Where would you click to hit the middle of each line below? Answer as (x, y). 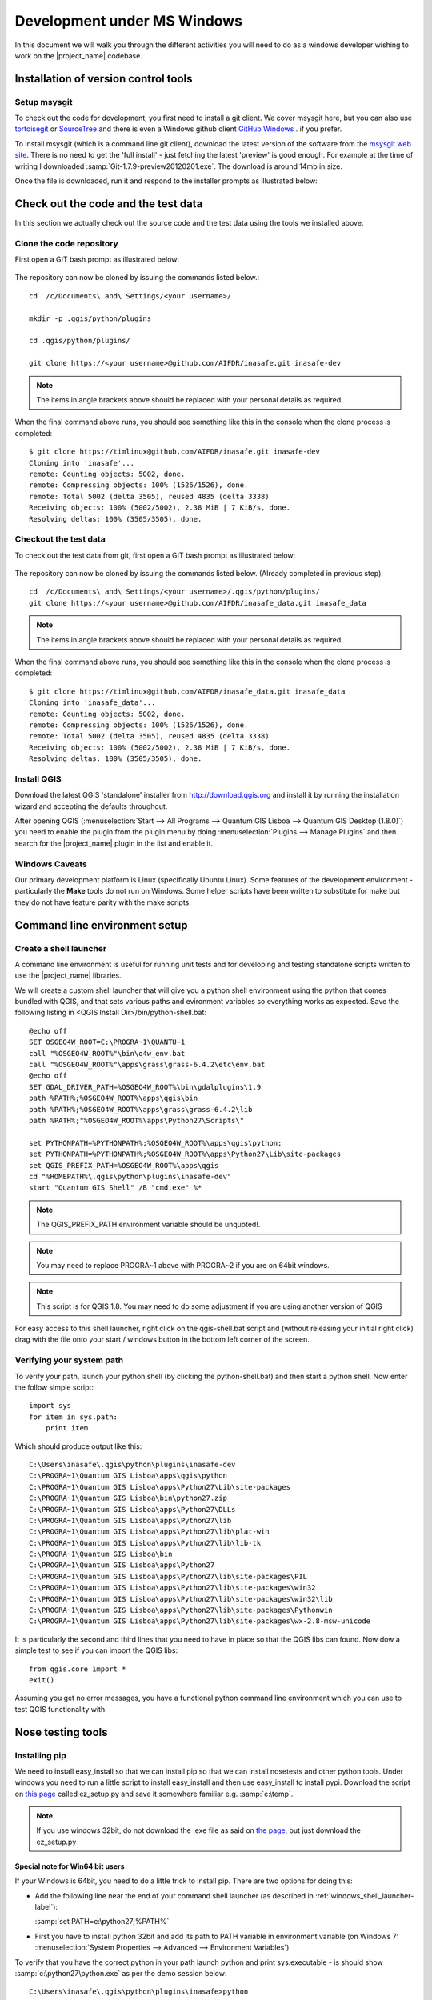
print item (67, 1428)
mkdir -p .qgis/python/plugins (90, 318)
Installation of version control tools (104, 79)
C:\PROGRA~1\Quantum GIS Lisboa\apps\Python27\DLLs (132, 1509)
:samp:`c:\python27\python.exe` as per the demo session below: (121, 1973)
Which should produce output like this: (78, 1446)
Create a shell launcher (61, 948)
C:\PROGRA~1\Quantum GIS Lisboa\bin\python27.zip (128, 1498)
